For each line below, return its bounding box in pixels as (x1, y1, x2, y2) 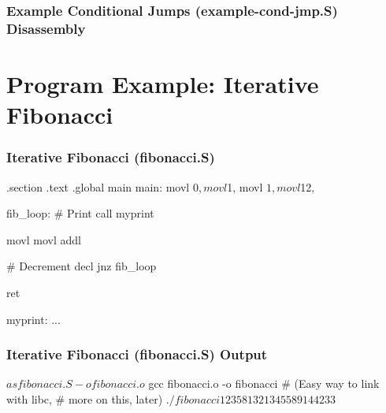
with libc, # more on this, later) (6, 390, 163, 407)
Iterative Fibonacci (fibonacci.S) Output (6, 344, 268, 364)
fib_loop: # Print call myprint (6, 205, 154, 221)
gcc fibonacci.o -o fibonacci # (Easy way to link (148, 375, 380, 392)
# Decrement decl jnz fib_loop (6, 258, 157, 274)
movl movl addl (6, 231, 81, 247)
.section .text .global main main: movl (6, 178, 190, 195)
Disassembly (6, 18, 86, 38)
